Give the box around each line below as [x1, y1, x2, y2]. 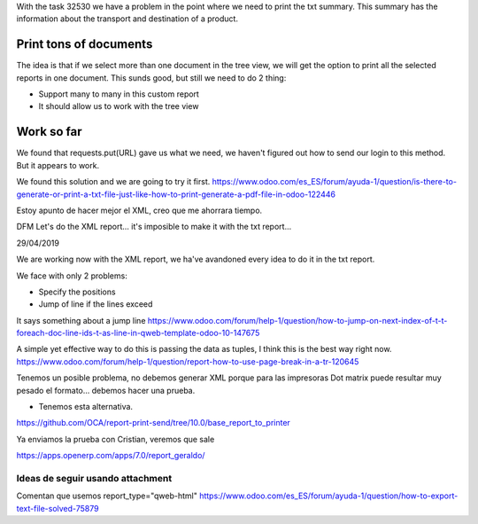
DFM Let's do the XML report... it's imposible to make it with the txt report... [16, 222, 292, 232]
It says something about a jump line [16, 315, 146, 325]
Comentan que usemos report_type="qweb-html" [16, 490, 198, 501]
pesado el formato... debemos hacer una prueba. [16, 385, 196, 395]
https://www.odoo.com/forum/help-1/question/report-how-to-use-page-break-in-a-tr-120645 [16, 356, 359, 367]
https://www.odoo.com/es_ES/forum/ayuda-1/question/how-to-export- [199, 490, 459, 501]
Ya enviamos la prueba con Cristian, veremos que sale [16, 434, 215, 444]
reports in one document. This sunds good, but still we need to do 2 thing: [16, 72, 287, 83]
